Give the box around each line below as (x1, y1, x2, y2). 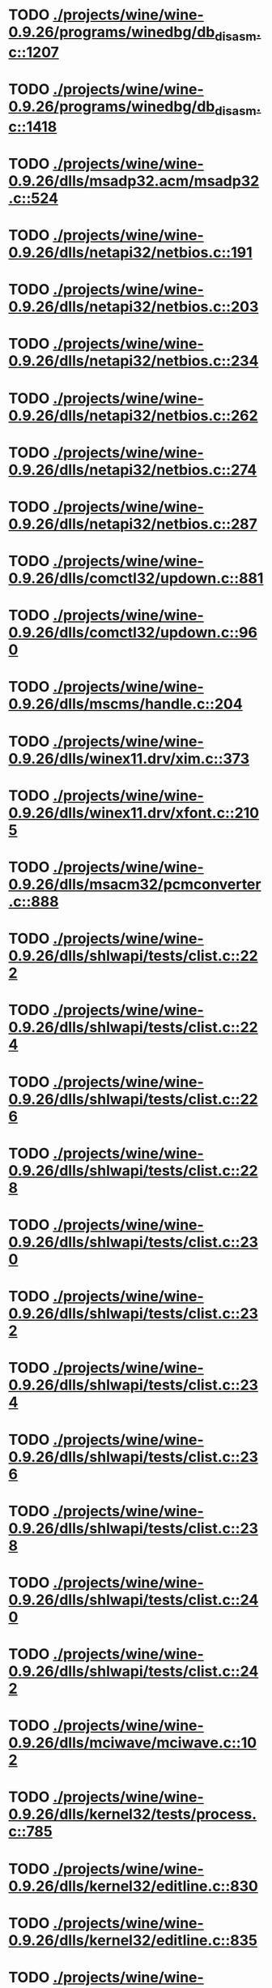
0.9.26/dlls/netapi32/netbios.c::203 (8, 298, 259, 316)
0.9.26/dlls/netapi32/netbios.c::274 (8, 461, 257, 479)
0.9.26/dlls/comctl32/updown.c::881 (8, 569, 264, 588)
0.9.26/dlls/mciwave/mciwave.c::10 (8, 1733, 257, 1752)
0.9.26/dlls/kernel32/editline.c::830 (8, 1877, 259, 1895)
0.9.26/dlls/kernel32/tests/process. (8, 1806, 257, 1823)
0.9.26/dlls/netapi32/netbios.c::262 (8, 406, 258, 425)
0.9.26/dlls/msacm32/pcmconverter (8, 876, 261, 893)
